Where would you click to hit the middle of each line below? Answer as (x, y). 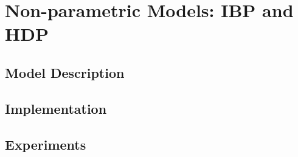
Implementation (56, 108)
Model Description (65, 72)
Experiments (46, 144)
